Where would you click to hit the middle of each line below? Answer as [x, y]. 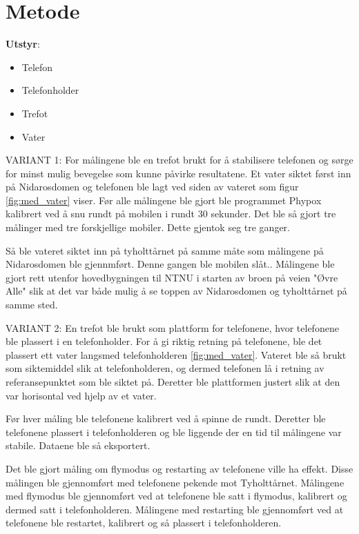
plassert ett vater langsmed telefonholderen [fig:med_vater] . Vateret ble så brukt [176, 354]
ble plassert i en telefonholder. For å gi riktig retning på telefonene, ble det [164, 341]
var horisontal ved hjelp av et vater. [81, 395]
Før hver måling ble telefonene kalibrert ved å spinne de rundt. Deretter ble [166, 418]
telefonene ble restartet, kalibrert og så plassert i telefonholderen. [144, 523]
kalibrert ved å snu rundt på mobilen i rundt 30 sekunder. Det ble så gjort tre [171, 214]
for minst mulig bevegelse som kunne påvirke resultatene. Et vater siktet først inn [178, 173]
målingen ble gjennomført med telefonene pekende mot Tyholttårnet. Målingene [175, 482]
